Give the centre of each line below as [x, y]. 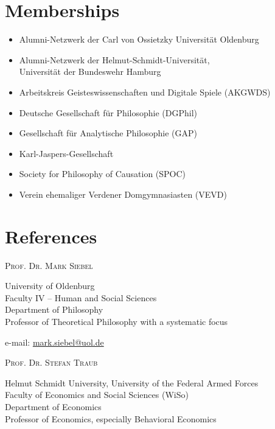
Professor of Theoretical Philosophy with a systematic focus [117, 321]
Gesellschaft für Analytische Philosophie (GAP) [108, 133]
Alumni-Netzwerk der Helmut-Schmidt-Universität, [114, 59]
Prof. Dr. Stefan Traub [51, 362]
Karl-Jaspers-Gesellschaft [66, 153]
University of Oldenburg [50, 286]
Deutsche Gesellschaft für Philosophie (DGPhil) [108, 112]
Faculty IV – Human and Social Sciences [81, 297]
